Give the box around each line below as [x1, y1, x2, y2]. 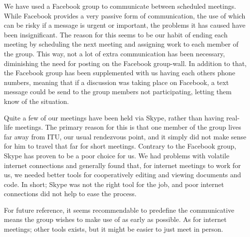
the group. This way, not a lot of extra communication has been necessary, [4, 48, 225, 58]
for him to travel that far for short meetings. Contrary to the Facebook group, [4, 141, 236, 151]
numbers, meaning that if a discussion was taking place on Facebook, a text [4, 77, 229, 87]
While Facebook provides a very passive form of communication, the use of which [4, 10, 246, 20]
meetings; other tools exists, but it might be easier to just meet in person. [4, 224, 223, 234]
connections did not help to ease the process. [4, 188, 137, 199]
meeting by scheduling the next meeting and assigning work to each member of [4, 39, 239, 49]
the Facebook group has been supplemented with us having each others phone [4, 68, 235, 78]
